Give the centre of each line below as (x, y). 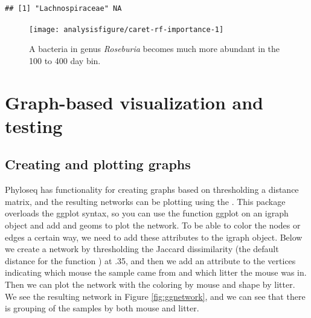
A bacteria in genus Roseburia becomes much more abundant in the (155, 49)
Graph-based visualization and (134, 102)
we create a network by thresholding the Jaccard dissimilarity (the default (142, 249)
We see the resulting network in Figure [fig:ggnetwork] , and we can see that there (155, 296)
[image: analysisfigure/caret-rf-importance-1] (127, 29)
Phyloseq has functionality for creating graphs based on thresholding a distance (152, 190)
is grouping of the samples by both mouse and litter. (102, 308)
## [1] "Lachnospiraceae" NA (63, 8)
